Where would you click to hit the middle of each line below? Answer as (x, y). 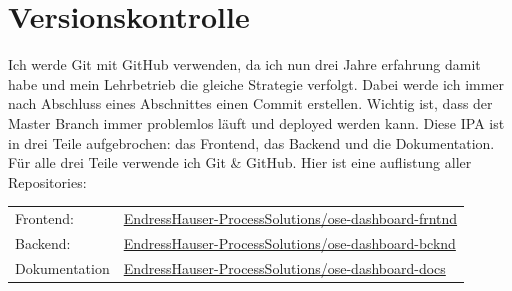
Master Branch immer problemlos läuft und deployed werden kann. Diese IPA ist (256, 122)
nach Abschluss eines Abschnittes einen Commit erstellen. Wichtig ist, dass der (250, 103)
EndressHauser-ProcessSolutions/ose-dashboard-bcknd (289, 242)
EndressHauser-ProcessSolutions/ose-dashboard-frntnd (290, 218)
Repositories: (47, 181)
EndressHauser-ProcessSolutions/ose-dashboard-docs (284, 267)
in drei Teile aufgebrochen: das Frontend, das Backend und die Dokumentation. (251, 142)
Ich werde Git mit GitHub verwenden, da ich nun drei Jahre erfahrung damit (244, 64)
